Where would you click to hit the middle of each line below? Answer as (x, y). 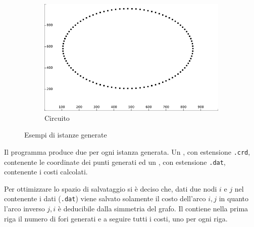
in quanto (234, 198)
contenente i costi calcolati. (46, 172)
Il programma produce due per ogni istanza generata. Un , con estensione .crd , (127, 151)
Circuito (57, 118)
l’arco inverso (24, 209)
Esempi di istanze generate (66, 135)
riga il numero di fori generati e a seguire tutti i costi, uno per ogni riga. (116, 218)
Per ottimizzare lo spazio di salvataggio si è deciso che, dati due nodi (111, 188)
